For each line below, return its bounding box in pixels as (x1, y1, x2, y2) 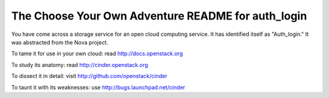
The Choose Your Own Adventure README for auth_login (11, 9, 307, 23)
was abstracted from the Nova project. (11, 38, 108, 46)
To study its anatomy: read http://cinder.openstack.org (11, 61, 149, 68)
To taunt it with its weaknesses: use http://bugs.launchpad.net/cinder (11, 83, 186, 91)
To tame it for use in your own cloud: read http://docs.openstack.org (11, 50, 183, 57)
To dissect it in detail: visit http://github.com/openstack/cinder (11, 72, 168, 80)
